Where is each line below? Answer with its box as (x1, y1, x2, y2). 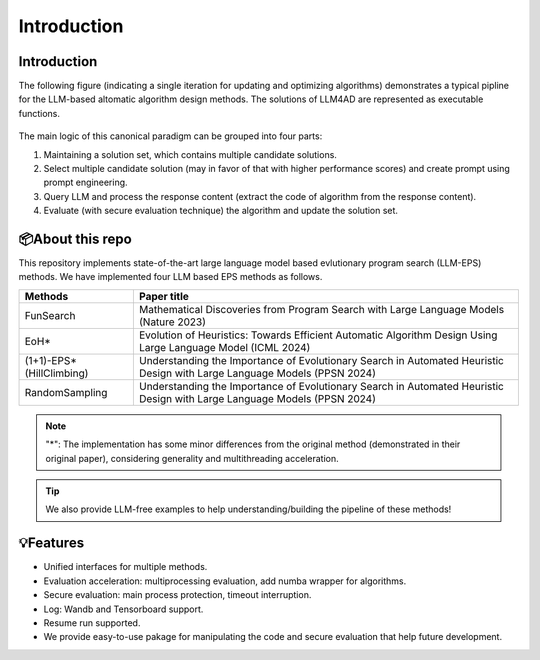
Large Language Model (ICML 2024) (138, 340, 311, 354)
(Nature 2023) (138, 315, 207, 329)
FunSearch (24, 308, 76, 322)
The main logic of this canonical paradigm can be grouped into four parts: (18, 130, 323, 142)
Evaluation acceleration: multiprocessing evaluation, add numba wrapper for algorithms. (43, 575, 407, 587)
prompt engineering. (43, 176, 129, 189)
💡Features (18, 535, 85, 552)
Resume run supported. (43, 616, 141, 629)
